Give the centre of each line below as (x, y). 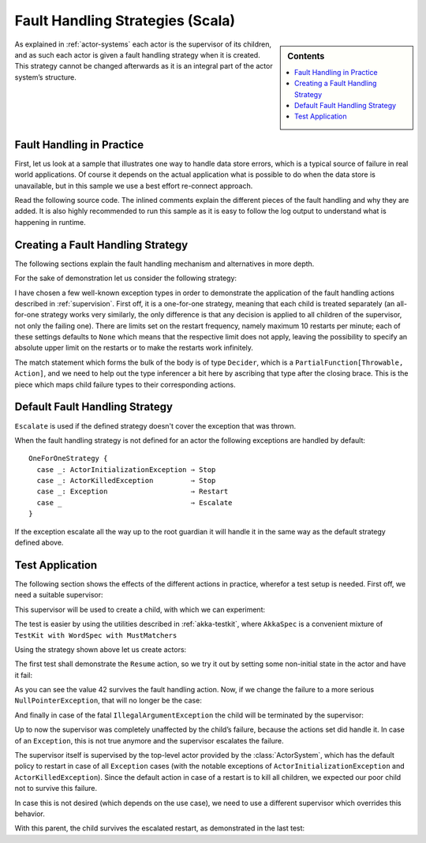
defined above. (39, 543)
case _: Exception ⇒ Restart (133, 492)
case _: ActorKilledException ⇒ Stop (126, 481)
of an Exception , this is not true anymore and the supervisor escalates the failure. (149, 740)
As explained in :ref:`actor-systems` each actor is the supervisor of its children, (143, 44)
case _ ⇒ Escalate (135, 502)
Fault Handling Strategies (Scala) (125, 21)
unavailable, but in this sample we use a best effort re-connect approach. (134, 185)
